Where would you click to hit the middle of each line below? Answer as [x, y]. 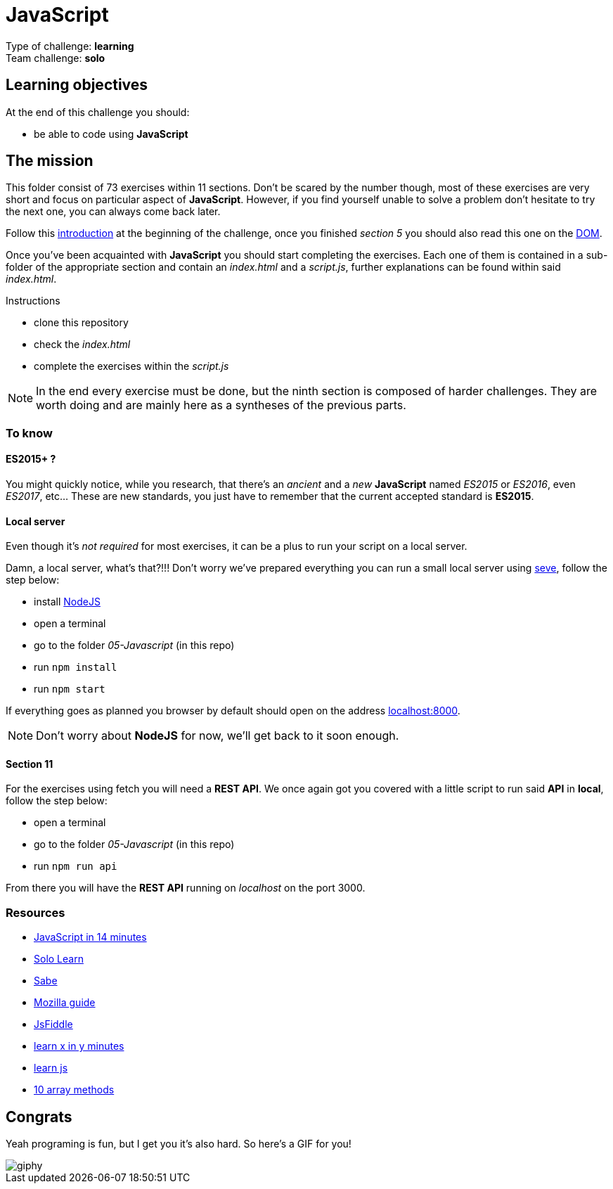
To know [29, 433]
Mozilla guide [65, 1003]
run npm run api [76, 866]
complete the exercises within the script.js [131, 366]
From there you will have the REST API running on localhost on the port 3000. [186, 888]
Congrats [39, 1117]
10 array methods [74, 1090]
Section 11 [30, 764]
